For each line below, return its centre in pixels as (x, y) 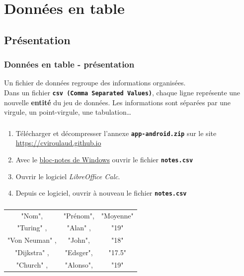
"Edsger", (79, 252)
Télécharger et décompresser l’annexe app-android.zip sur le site (116, 133)
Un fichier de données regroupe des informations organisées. (95, 83)
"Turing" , (32, 228)
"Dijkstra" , (32, 252)
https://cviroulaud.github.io (58, 143)
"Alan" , (79, 228)
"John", (79, 240)
